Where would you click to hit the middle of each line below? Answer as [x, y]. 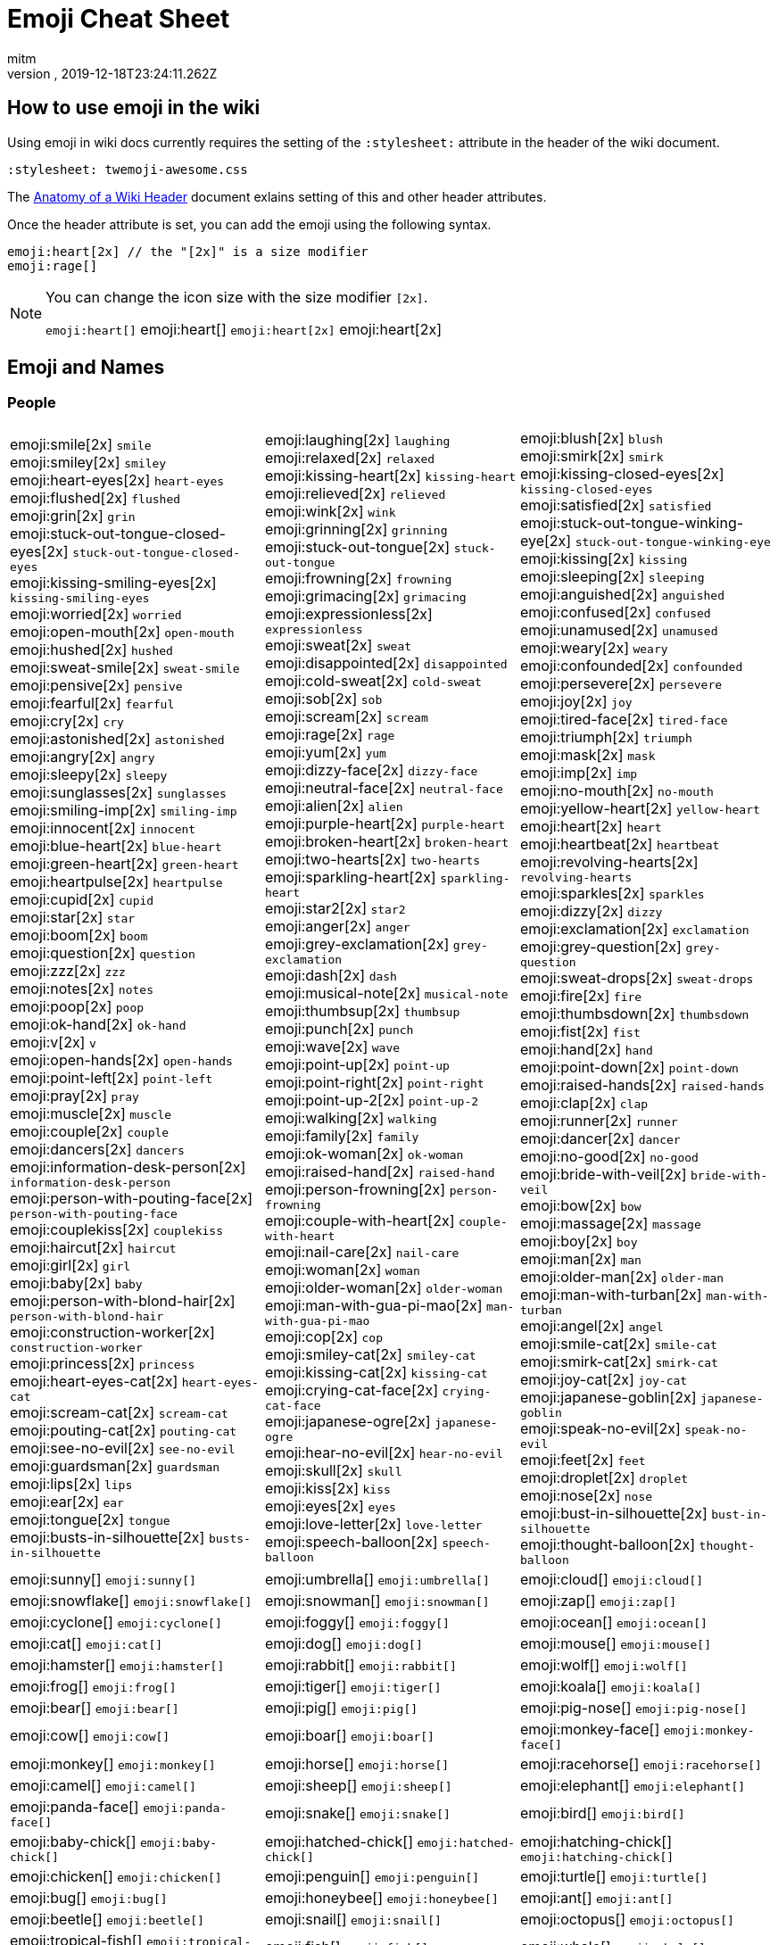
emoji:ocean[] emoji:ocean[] [613, 1622]
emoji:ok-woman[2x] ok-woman [364, 1154]
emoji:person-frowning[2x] [355, 1190]
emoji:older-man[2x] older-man [622, 1276]
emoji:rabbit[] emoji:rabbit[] [360, 1664]
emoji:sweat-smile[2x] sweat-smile [125, 668]
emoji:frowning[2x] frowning [358, 579]
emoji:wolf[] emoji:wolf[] [604, 1664]
